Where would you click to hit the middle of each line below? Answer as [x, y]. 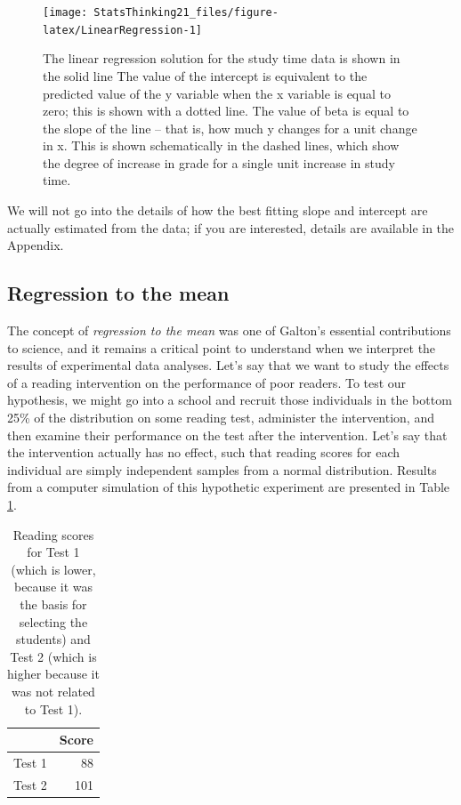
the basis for [53, 604]
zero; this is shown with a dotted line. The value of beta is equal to [226, 111]
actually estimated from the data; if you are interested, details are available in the [231, 227]
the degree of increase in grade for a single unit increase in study [219, 162]
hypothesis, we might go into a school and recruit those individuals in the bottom [230, 400]
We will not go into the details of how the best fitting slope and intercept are [218, 210]
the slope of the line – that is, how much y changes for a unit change [230, 128]
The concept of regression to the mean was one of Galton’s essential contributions [229, 330]
